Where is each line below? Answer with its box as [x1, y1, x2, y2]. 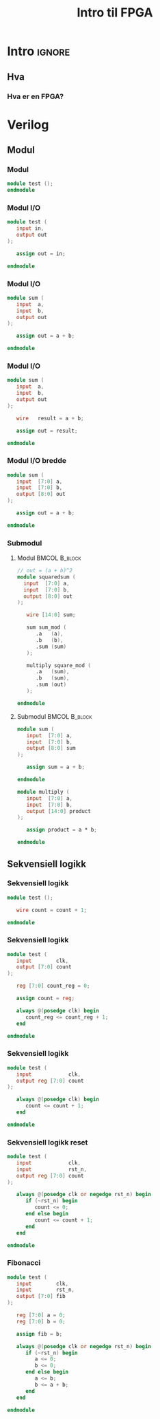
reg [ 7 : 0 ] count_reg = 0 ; [16, 982, 90, 990]
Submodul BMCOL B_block [16, 712, 92, 720]
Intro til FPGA [77, 5, 153, 21]
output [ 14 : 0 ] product [26, 808, 91, 814]
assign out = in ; [16, 250, 66, 257]
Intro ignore [7, 43, 70, 59]
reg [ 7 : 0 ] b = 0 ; [16, 1318, 66, 1325]
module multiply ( [16, 788, 70, 795]
